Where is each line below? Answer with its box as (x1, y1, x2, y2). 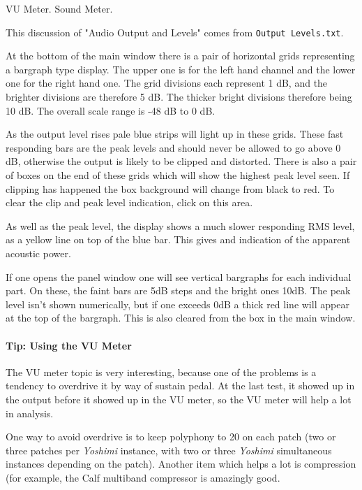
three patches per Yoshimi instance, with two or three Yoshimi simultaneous (6, 442, 332, 457)
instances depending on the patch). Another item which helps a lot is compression (6, 456, 356, 471)
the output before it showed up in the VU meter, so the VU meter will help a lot (6, 391, 352, 406)
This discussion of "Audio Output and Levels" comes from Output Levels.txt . (6, 24, 344, 39)
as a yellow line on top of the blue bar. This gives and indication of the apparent (6, 232, 351, 247)
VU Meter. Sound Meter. (6, 1, 113, 15)
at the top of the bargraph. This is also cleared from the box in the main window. (6, 310, 356, 325)
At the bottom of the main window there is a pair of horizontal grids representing (6, 48, 355, 63)
